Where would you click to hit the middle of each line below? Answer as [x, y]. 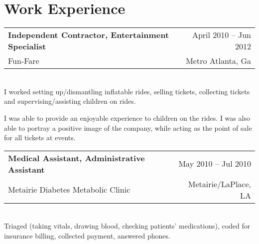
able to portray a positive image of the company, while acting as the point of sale [128, 127]
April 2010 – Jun [221, 35]
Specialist [27, 46]
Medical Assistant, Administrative [76, 158]
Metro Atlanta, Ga [218, 61]
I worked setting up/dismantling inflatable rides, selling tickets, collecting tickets [127, 91]
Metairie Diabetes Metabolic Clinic [69, 190]
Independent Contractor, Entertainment [89, 35]
